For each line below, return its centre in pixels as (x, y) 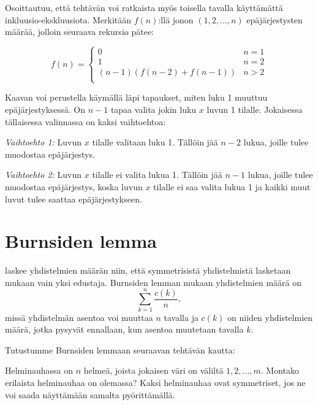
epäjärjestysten (274, 19)
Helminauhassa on (39, 370)
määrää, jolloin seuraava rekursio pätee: (79, 32)
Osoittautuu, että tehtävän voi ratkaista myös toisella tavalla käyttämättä (144, 7)
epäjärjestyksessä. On (45, 109)
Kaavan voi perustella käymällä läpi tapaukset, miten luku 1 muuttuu (136, 97)
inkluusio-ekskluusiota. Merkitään (68, 19)
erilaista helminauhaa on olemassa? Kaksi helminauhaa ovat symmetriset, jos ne (155, 382)
